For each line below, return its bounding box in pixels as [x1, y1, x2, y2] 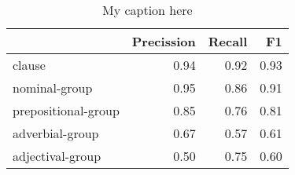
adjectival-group [13, 147, 101, 165]
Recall [208, 32, 248, 50]
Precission [131, 32, 196, 50]
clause [13, 56, 46, 74]
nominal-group [13, 78, 93, 97]
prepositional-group [13, 101, 120, 119]
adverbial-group [13, 124, 99, 142]
